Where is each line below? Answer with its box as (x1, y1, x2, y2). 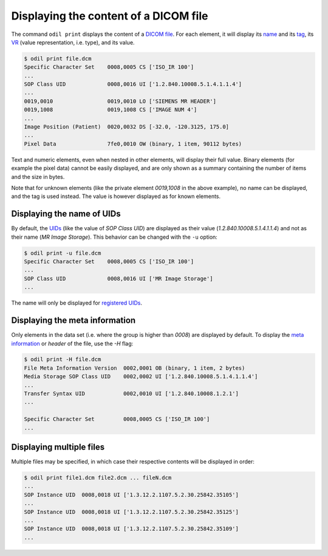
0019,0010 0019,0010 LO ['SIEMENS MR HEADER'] (24, 97, 217, 105)
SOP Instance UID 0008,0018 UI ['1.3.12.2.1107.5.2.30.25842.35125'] (24, 508, 239, 515)
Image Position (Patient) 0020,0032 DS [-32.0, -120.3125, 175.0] (24, 124, 230, 130)
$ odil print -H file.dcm (24, 356, 101, 363)
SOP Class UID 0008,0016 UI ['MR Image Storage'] (24, 275, 213, 282)
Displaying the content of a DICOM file (11, 9, 208, 23)
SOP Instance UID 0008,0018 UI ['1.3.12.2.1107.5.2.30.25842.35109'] (24, 526, 239, 532)
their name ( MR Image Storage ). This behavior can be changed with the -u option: (11, 233, 218, 241)
